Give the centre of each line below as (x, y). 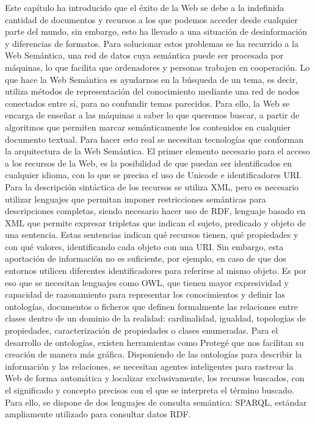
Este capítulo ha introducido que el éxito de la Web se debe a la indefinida (145, 7)
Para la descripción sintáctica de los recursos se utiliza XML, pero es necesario (152, 186)
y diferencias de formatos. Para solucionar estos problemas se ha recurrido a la (152, 43)
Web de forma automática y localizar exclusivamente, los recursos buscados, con (155, 378)
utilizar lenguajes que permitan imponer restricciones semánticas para (136, 199)
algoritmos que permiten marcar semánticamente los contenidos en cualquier (148, 127)
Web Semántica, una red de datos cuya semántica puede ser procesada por (144, 55)
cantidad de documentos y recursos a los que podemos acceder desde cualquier (151, 19)
